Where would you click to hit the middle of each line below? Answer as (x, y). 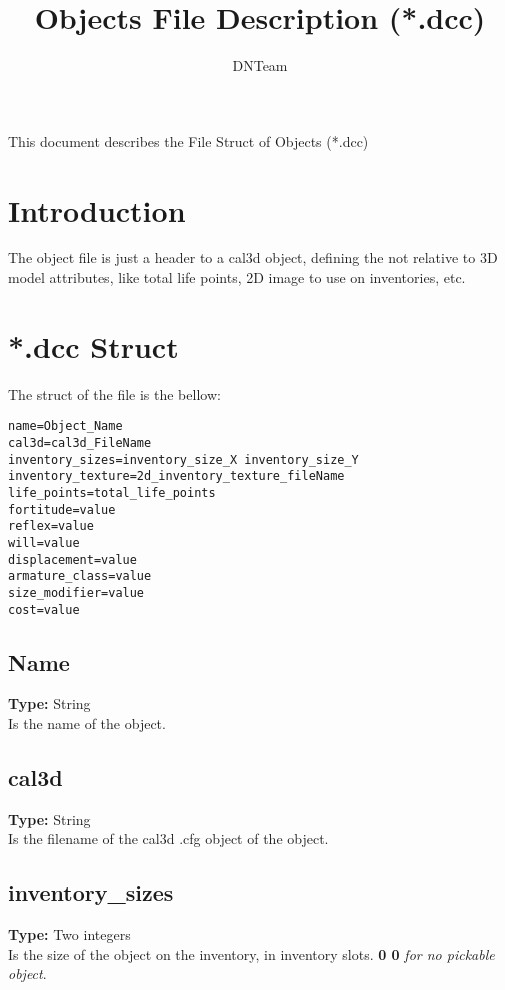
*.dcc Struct (93, 345)
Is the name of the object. (87, 723)
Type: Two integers (69, 934)
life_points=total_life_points (112, 492)
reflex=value (51, 526)
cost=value (44, 609)
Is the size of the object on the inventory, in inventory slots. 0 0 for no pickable (251, 953)
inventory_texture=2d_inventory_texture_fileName (176, 476)
